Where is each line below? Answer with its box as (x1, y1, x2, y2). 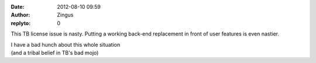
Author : (11, 12, 30, 19)
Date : (11, 3, 25, 10)
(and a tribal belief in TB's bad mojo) (11, 49, 99, 56)
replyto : (11, 19, 31, 26)
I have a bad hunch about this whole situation (11, 41, 121, 48)
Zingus (57, 12, 74, 19)
